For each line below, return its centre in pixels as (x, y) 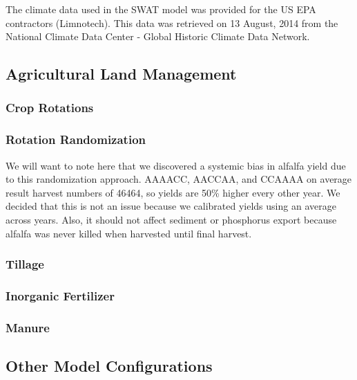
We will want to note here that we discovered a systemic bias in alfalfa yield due (176, 165)
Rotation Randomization (76, 139)
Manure (28, 327)
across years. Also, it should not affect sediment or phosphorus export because (171, 219)
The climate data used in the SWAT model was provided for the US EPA (161, 9)
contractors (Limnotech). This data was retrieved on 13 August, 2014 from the (172, 22)
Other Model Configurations (109, 366)
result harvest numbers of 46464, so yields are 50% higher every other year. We (173, 192)
